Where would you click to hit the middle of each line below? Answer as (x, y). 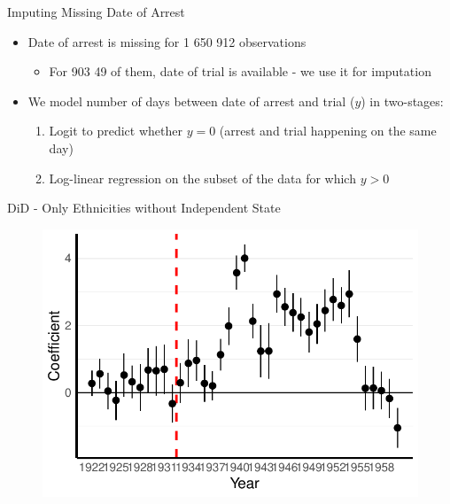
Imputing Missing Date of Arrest (96, 12)
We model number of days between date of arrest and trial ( (191, 101)
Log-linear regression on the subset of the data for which (202, 178)
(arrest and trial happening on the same (328, 131)
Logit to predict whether (116, 131)
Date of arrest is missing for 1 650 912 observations (167, 41)
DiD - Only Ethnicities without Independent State (144, 208)
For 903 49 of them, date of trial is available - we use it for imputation (240, 71)
